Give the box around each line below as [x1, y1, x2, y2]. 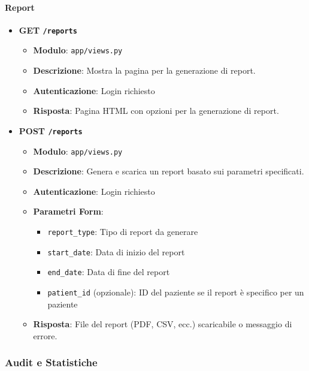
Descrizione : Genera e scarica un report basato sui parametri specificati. [33, 165, 304, 177]
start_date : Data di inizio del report [47, 245, 185, 258]
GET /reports [19, 23, 77, 36]
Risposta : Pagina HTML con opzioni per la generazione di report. [33, 104, 279, 117]
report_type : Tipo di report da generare [47, 225, 198, 237]
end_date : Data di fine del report [47, 266, 170, 278]
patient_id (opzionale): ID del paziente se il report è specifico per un [47, 285, 304, 298]
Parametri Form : [33, 205, 104, 218]
